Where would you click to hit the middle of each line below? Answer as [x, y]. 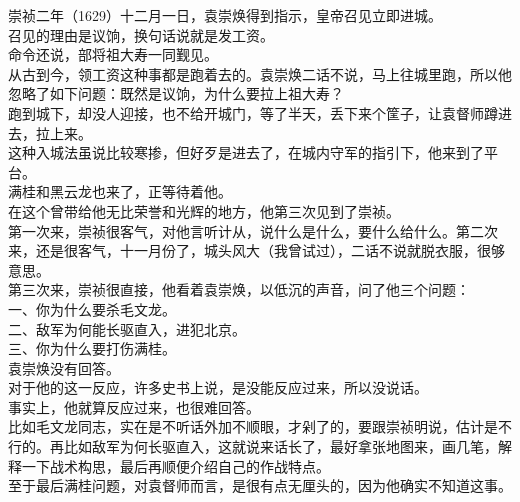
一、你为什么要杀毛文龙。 [92, 308]
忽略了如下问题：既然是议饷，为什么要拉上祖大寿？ [176, 93]
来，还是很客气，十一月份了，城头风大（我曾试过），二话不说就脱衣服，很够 [256, 250]
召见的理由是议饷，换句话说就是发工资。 [141, 34]
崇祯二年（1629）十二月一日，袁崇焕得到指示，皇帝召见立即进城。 [225, 15]
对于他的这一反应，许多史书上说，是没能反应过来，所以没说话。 [218, 387]
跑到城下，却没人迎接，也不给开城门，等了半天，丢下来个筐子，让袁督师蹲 [253, 112]
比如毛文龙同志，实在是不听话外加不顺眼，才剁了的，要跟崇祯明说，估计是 [253, 426]
